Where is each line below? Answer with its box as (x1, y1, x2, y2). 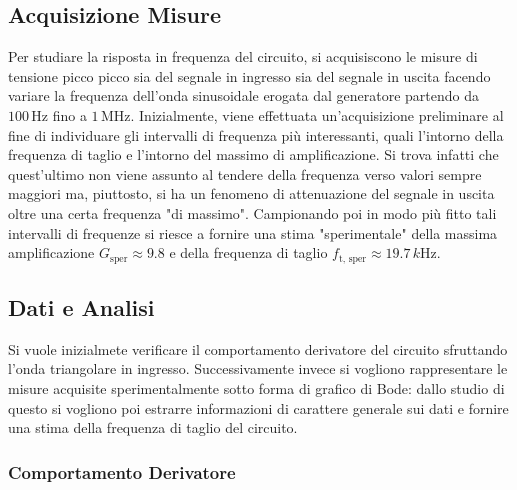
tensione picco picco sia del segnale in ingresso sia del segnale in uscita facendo (8, 65, 491, 86)
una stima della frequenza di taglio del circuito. (8, 417, 298, 438)
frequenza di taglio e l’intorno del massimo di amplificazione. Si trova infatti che (8, 144, 499, 165)
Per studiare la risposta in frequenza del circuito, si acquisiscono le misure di (8, 46, 478, 67)
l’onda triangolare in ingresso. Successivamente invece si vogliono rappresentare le (8, 358, 508, 379)
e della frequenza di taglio (169, 242, 328, 263)
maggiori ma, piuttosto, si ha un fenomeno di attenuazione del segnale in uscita (8, 183, 495, 204)
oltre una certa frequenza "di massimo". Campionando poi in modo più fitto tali (8, 202, 497, 223)
